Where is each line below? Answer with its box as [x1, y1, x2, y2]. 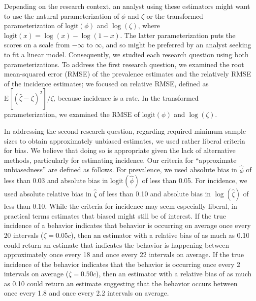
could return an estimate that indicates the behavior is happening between [4, 239, 229, 250]
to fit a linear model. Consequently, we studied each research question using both [4, 49, 249, 59]
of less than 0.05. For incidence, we [142, 175, 247, 186]
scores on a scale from [4, 39, 70, 50]
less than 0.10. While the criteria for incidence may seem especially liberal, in [4, 201, 237, 211]
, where [138, 20, 160, 31]
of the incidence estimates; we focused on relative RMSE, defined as [4, 78, 209, 88]
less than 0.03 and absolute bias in [4, 175, 108, 186]
